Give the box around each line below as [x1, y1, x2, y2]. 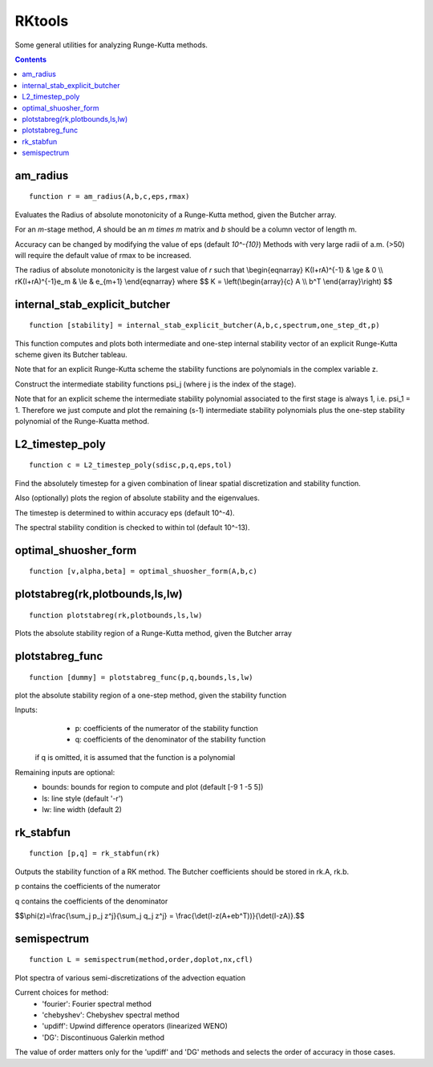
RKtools [14, 12, 69, 30]
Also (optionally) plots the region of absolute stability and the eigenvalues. [14, 493, 260, 503]
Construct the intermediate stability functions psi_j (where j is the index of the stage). [14, 379, 297, 389]
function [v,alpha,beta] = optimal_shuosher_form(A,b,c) [29, 567, 258, 576]
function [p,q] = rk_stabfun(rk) [29, 849, 160, 858]
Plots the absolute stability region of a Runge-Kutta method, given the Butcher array [14, 628, 293, 638]
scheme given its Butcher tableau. [14, 350, 127, 359]
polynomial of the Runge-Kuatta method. [14, 416, 150, 426]
